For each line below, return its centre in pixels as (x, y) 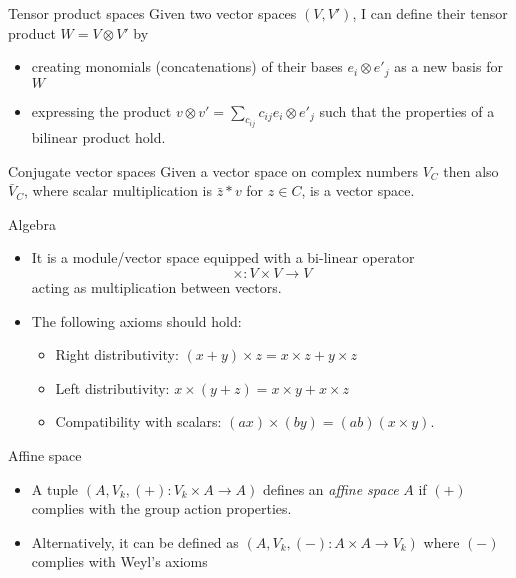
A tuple (55, 488)
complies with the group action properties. (161, 508)
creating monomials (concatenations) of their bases (187, 66)
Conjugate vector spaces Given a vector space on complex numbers (213, 170)
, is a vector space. (358, 190)
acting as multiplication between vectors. (156, 287)
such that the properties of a (407, 110)
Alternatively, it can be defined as (135, 541)
